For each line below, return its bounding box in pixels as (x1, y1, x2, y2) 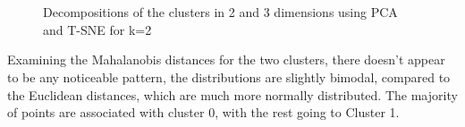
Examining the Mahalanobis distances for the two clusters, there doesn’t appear (7, 50, 445, 69)
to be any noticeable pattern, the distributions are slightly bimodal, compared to (7, 67, 451, 86)
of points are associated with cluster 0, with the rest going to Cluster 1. (7, 103, 400, 122)
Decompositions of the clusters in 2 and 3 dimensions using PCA (43, 3, 398, 21)
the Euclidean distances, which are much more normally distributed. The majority (7, 85, 458, 104)
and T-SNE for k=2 (43, 20, 152, 38)
